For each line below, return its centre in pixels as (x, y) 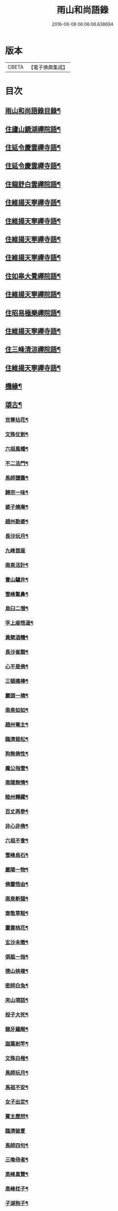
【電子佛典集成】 (48, 67)
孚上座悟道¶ (19, 623)
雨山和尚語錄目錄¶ (33, 111)
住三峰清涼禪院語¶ (33, 349)
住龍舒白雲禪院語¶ (33, 184)
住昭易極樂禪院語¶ (33, 313)
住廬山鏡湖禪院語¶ (33, 129)
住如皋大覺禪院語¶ (33, 276)
